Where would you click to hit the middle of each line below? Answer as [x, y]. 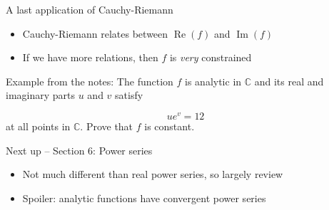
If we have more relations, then [90, 57]
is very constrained [211, 57]
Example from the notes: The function [90, 81]
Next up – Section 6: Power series [79, 150]
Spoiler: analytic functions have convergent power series [144, 198]
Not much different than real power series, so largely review [153, 174]
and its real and [289, 81]
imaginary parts [41, 95]
